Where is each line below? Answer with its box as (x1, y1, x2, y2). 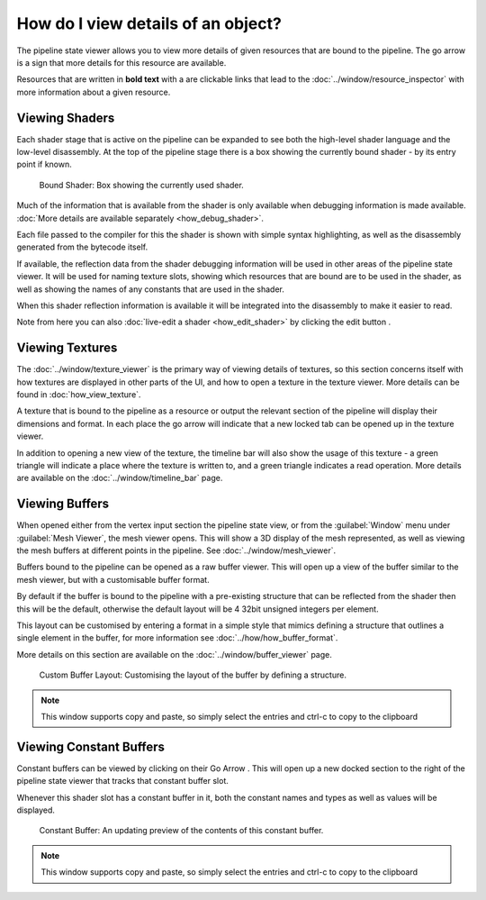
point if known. (16, 159, 72, 170)
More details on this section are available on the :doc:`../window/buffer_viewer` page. (16, 649, 332, 659)
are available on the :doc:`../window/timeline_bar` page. (16, 473, 223, 484)
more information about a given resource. (16, 86, 171, 97)
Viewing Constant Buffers (16, 739, 166, 754)
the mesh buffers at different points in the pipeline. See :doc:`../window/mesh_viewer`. (16, 545, 337, 556)
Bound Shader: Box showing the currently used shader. (39, 179, 245, 190)
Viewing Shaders (16, 110, 115, 125)
